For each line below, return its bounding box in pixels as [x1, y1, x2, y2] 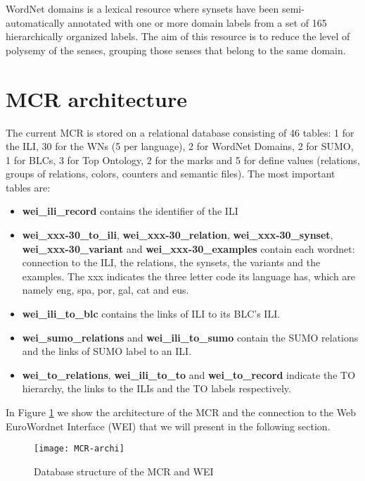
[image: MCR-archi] [34, 444, 124, 454]
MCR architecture [6, 84, 187, 113]
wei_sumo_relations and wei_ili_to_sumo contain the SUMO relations [22, 330, 359, 344]
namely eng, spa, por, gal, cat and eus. [22, 282, 189, 297]
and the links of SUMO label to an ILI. [22, 344, 192, 358]
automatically [6, 15, 65, 30]
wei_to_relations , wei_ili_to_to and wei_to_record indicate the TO [22, 367, 356, 382]
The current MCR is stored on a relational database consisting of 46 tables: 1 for [6, 125, 354, 139]
